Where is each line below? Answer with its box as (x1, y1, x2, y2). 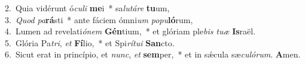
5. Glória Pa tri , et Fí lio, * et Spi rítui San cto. (5, 36, 175, 49)
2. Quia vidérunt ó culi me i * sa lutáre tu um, (5, 2, 170, 14)
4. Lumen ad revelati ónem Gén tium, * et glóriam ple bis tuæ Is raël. (5, 25, 256, 37)
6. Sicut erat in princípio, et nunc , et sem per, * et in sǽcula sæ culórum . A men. (5, 48, 301, 60)
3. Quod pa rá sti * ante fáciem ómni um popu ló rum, (5, 13, 193, 25)
